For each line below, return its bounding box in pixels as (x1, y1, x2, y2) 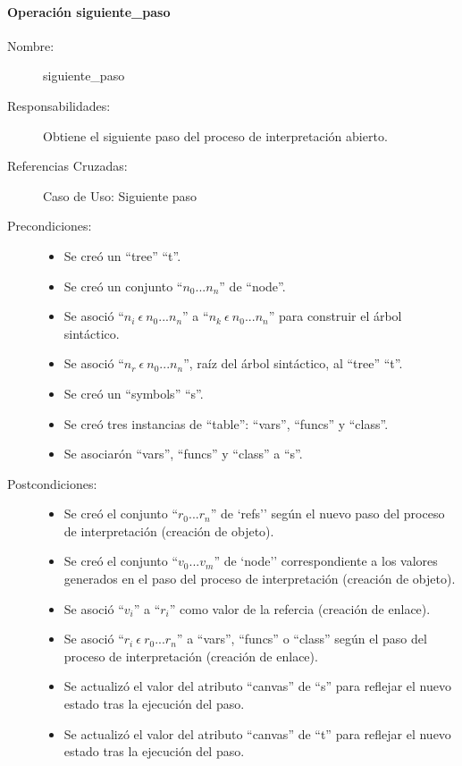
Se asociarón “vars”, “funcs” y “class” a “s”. (63, 444, 303, 463)
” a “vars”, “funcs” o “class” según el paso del (176, 629, 427, 648)
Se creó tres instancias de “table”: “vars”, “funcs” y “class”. (63, 414, 389, 433)
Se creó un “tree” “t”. (63, 246, 181, 265)
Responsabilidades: (7, 96, 111, 114)
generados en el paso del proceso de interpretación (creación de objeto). (63, 569, 456, 588)
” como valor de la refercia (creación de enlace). (169, 599, 431, 618)
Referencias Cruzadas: (7, 156, 128, 175)
